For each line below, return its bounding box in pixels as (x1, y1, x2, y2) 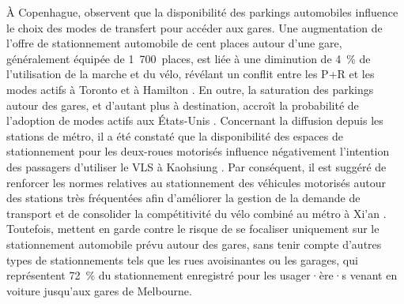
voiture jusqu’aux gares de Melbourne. (6, 282, 192, 298)
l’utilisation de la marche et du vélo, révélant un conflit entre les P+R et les (6, 66, 375, 82)
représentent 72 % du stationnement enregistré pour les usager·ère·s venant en (6, 267, 398, 283)
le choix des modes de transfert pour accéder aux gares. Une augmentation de (6, 19, 383, 36)
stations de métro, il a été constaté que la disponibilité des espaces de (6, 127, 343, 144)
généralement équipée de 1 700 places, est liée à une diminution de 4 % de (6, 50, 371, 66)
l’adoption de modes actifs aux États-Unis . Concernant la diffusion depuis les (6, 112, 383, 129)
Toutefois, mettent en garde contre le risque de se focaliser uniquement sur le (6, 220, 379, 237)
